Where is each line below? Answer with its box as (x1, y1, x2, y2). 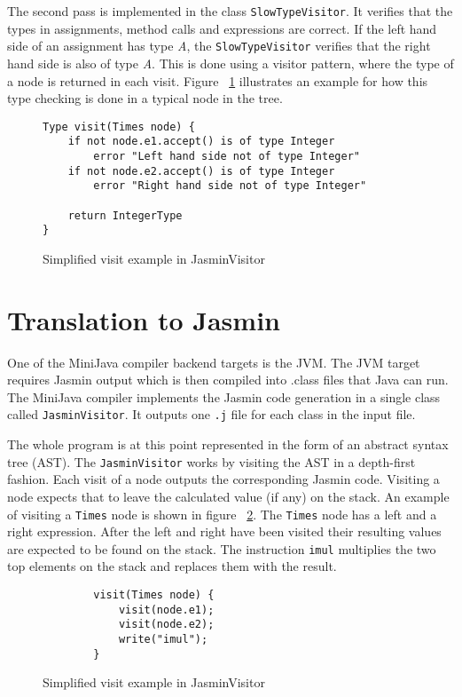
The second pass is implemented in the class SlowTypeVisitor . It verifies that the (7, 2, 453, 20)
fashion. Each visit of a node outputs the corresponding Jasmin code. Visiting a (7, 470, 440, 488)
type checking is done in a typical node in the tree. (7, 89, 283, 107)
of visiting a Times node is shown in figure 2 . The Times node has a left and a (7, 504, 437, 523)
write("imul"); (118, 633, 208, 646)
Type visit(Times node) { (43, 120, 195, 133)
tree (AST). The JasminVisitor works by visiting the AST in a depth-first (7, 452, 416, 471)
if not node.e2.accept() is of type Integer (67, 164, 335, 178)
